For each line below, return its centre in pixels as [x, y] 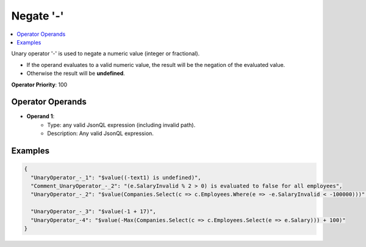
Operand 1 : [41, 116]
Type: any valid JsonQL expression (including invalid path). [121, 125]
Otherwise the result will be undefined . [76, 74]
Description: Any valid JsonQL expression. [100, 133]
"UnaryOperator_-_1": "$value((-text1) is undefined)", [116, 177]
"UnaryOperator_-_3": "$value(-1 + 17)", [94, 212]
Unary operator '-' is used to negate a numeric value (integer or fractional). [106, 54]
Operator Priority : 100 [39, 85]
